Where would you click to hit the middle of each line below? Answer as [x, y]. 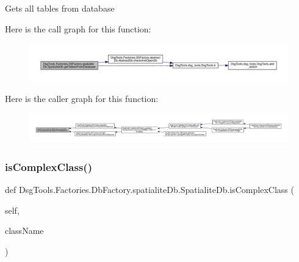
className [24, 231]
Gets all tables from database [60, 8]
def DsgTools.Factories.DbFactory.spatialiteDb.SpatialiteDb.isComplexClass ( [149, 190]
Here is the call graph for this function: [78, 28]
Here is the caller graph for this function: [82, 98]
